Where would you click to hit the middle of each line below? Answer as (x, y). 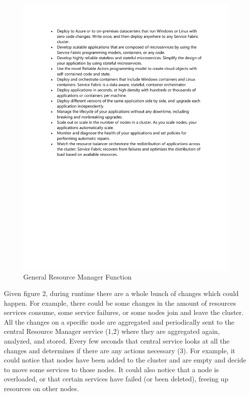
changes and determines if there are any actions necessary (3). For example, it (120, 350)
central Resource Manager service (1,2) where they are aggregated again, (112, 331)
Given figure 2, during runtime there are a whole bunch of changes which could (121, 293)
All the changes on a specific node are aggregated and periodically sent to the (119, 321)
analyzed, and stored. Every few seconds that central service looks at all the (117, 341)
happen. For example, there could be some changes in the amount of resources (120, 303)
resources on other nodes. (41, 388)
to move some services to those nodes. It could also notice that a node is (111, 369)
